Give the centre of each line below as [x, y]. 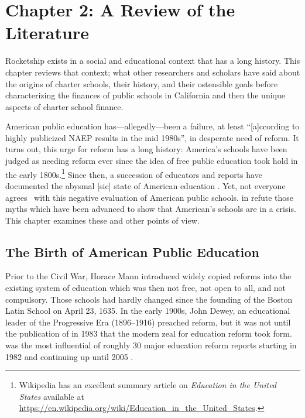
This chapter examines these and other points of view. [102, 220]
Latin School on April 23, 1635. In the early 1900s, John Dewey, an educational [148, 311]
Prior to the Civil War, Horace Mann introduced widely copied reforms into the [148, 276]
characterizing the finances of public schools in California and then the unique [145, 95]
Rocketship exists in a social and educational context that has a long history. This [153, 61]
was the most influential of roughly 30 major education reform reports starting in [151, 345]
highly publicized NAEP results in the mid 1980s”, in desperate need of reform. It [152, 137]
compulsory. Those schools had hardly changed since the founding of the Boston [149, 299]
